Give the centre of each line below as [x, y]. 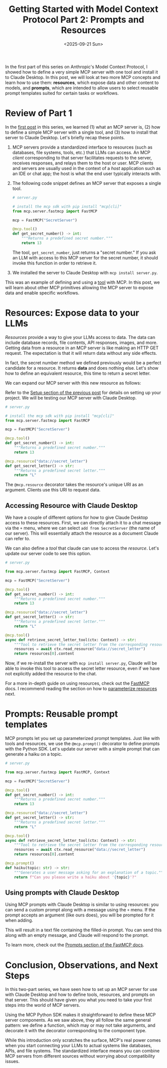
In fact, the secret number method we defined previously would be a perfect [83, 363]
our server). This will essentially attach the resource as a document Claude [82, 533]
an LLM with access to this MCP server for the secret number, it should [85, 257]
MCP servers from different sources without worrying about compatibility [80, 1056]
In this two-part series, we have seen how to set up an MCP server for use [81, 989]
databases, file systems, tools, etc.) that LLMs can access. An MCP [81, 152]
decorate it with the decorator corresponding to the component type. [76, 1031]
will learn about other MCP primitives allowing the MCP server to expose [79, 287]
